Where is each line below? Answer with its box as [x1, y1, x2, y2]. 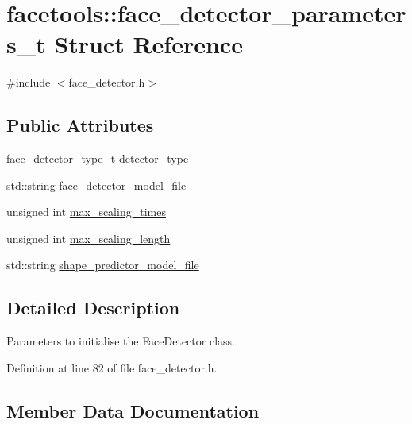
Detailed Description [6, 295, 180, 320]
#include [6, 74, 51, 91]
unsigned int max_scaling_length [6, 229, 171, 246]
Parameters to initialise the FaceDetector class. [6, 333, 235, 349]
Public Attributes [6, 113, 154, 137]
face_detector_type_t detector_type [6, 150, 189, 167]
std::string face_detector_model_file [6, 176, 187, 193]
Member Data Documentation [6, 398, 260, 422]
